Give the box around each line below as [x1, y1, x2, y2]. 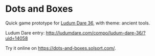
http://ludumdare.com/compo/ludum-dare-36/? [46, 30, 146, 36]
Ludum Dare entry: [5, 30, 45, 36]
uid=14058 [5, 35, 28, 41]
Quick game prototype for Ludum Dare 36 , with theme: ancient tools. [5, 20, 150, 26]
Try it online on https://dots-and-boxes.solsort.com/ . [5, 45, 116, 51]
